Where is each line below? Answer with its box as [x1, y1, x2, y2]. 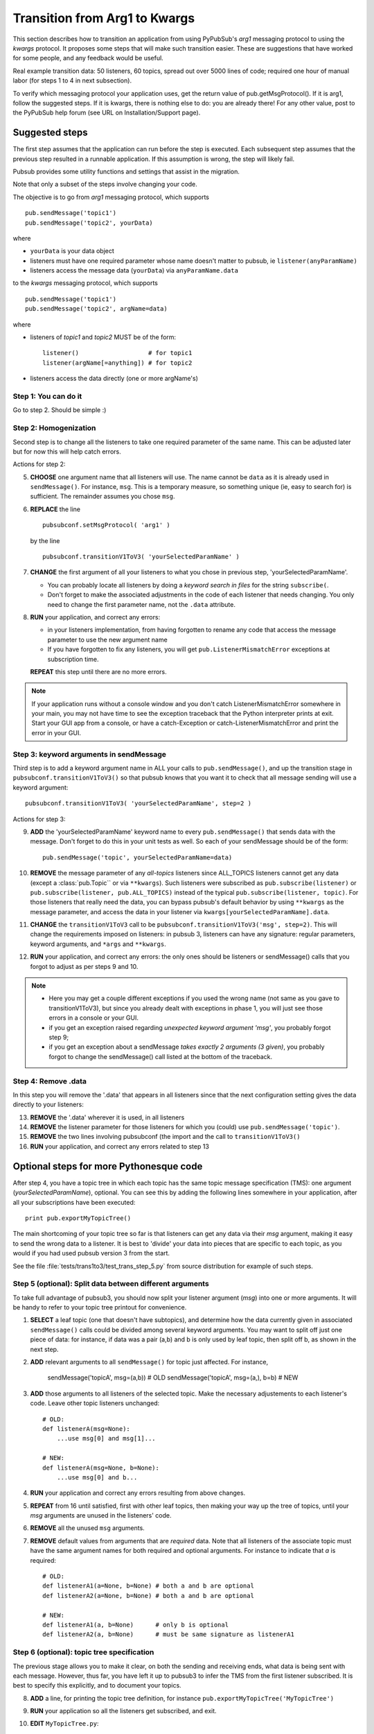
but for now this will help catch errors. [12, 447, 121, 456]
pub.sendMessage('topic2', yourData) [25, 218, 154, 227]
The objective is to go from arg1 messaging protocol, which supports [12, 193, 210, 201]
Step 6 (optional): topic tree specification [12, 1647, 154, 1657]
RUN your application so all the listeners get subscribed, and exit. [30, 1707, 217, 1715]
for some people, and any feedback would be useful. [12, 54, 164, 62]
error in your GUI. [31, 728, 82, 737]
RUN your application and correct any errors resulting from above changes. [30, 1488, 246, 1497]
